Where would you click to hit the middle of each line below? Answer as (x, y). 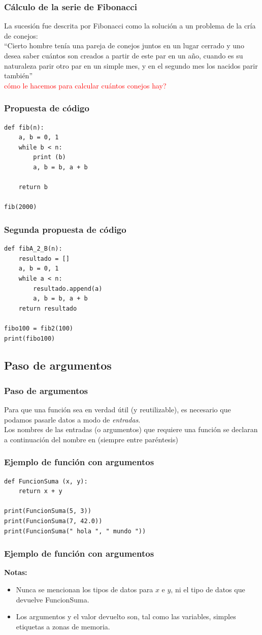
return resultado (48, 308)
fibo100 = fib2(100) (39, 328)
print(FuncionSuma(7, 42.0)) (53, 521)
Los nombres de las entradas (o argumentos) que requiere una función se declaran (131, 429)
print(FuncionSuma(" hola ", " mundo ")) (75, 531)
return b (33, 187)
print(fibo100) (30, 338)
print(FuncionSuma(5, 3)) (48, 511)
